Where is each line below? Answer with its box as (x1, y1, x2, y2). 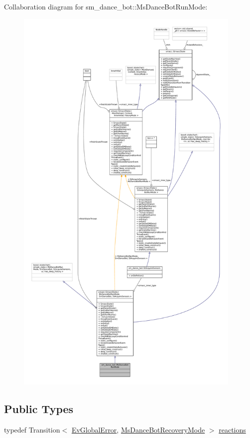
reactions (219, 424, 246, 435)
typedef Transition (4, 424, 60, 435)
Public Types (4, 401, 74, 416)
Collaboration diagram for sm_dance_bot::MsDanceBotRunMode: (4, 1, 208, 11)
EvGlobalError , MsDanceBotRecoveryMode (71, 424, 205, 435)
